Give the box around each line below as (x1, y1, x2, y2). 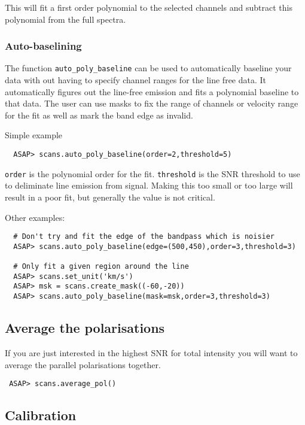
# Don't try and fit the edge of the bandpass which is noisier (13, 232, 275, 241)
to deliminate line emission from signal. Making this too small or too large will (5, 179, 293, 192)
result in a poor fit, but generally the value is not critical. (5, 190, 215, 203)
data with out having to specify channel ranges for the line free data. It (5, 74, 267, 86)
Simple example (5, 129, 63, 141)
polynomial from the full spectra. (5, 13, 126, 25)
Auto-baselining (5, 38, 82, 53)
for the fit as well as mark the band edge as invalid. (5, 108, 193, 121)
